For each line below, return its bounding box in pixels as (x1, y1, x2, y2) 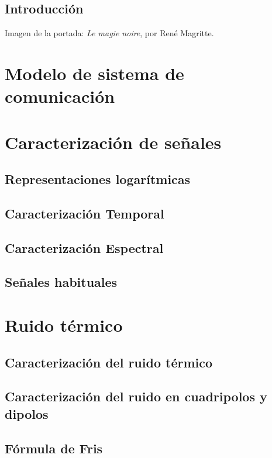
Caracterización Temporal (5, 204, 164, 222)
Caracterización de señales (5, 130, 222, 154)
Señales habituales (5, 273, 118, 291)
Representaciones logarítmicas (5, 170, 191, 188)
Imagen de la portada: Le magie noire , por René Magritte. (5, 27, 214, 39)
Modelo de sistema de (5, 61, 184, 85)
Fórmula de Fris (5, 439, 103, 457)
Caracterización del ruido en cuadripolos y (5, 387, 267, 405)
